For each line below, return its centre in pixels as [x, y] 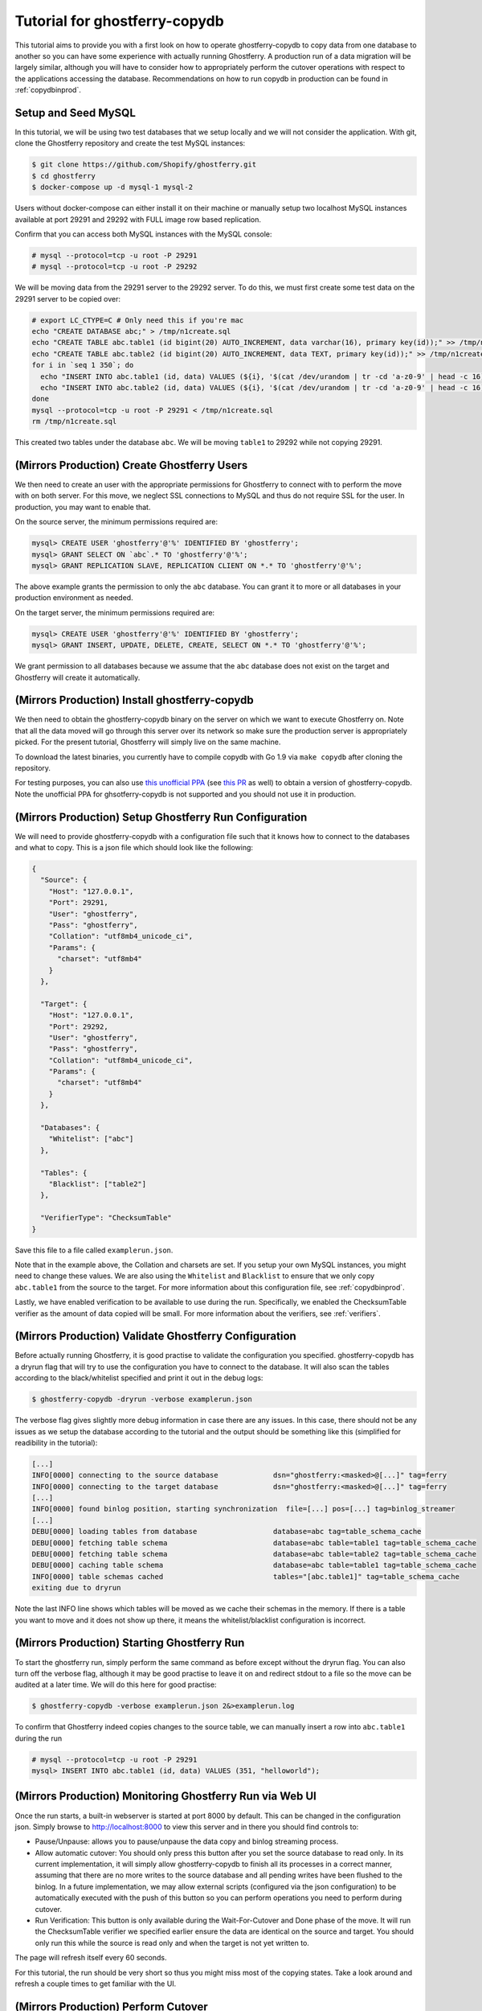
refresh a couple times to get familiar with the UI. [96, 1984]
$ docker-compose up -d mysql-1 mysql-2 [112, 187]
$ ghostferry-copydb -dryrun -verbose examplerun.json [142, 1399]
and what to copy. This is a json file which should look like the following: [134, 848]
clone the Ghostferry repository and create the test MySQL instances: [130, 143]
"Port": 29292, [78, 1026]
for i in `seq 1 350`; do [83, 365]
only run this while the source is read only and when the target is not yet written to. [172, 1943]
